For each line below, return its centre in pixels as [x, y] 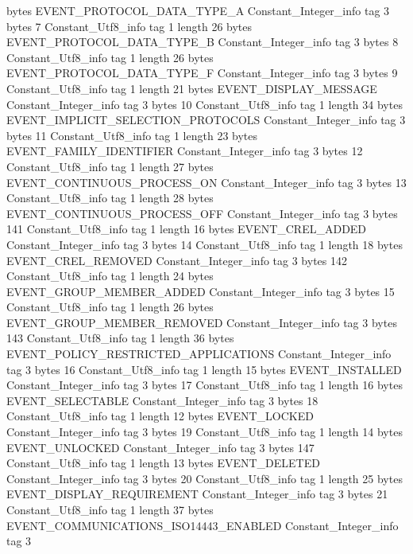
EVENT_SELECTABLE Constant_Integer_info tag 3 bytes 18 [162, 400]
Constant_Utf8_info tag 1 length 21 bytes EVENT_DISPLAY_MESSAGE [192, 88]
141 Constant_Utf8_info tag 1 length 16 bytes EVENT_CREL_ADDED [187, 229]
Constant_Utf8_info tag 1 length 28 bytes [110, 198]
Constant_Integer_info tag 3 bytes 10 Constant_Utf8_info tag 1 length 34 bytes [205, 104]
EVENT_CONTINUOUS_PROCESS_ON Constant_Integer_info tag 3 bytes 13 [206, 182]
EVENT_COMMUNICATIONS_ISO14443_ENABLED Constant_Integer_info [203, 525]
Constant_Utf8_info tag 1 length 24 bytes [110, 276]
